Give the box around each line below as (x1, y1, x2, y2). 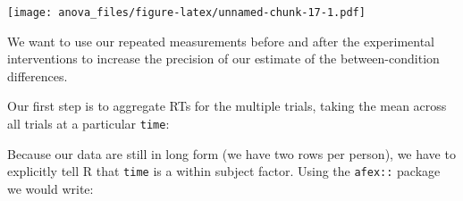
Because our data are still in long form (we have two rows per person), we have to (7, 144, 456, 163)
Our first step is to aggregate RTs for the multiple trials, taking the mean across (7, 96, 447, 115)
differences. (7, 66, 68, 85)
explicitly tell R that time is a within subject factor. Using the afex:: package (7, 162, 441, 180)
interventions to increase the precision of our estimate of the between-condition (7, 49, 440, 68)
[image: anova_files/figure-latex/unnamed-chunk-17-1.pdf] (7, 6, 366, 19)
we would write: (7, 179, 94, 197)
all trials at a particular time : (7, 114, 170, 133)
